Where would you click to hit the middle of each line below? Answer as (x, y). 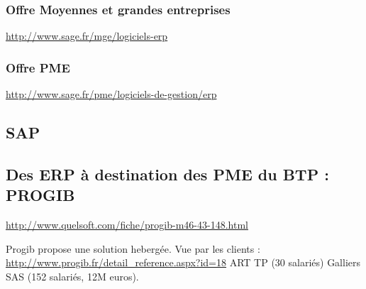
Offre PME (38, 67)
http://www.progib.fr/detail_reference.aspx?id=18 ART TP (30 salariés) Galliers (183, 262)
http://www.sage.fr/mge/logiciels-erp (87, 36)
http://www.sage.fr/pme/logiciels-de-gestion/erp (111, 94)
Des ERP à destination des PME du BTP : (167, 174)
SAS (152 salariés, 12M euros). (72, 276)
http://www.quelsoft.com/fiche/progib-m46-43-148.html (127, 224)
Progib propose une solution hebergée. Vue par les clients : (133, 248)
